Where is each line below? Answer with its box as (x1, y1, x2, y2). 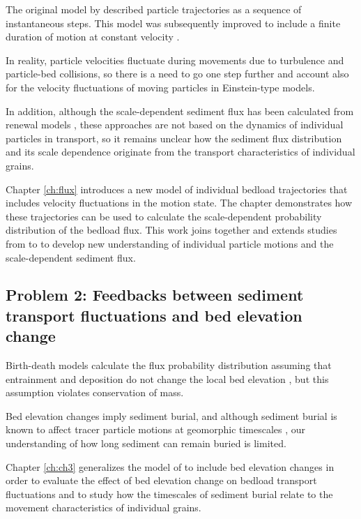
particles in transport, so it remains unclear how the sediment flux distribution (6, 130, 342, 145)
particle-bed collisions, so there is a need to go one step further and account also (6, 66, 349, 81)
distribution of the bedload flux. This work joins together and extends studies (6, 223, 337, 237)
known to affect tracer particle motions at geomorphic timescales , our (6, 422, 306, 437)
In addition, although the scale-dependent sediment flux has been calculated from (6, 103, 354, 118)
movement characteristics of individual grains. (6, 500, 201, 515)
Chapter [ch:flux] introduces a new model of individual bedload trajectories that (6, 181, 348, 196)
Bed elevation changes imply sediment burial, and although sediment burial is (6, 408, 337, 423)
